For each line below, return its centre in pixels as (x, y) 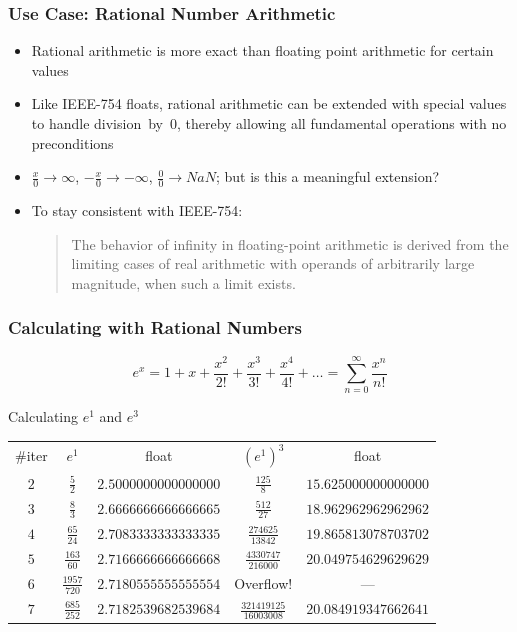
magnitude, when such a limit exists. (183, 282)
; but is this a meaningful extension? (327, 176)
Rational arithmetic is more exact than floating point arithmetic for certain (262, 50)
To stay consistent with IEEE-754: (137, 210)
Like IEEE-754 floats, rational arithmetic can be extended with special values (269, 103)
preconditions (72, 142)
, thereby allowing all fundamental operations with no (341, 123)
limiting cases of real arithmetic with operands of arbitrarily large (273, 263)
